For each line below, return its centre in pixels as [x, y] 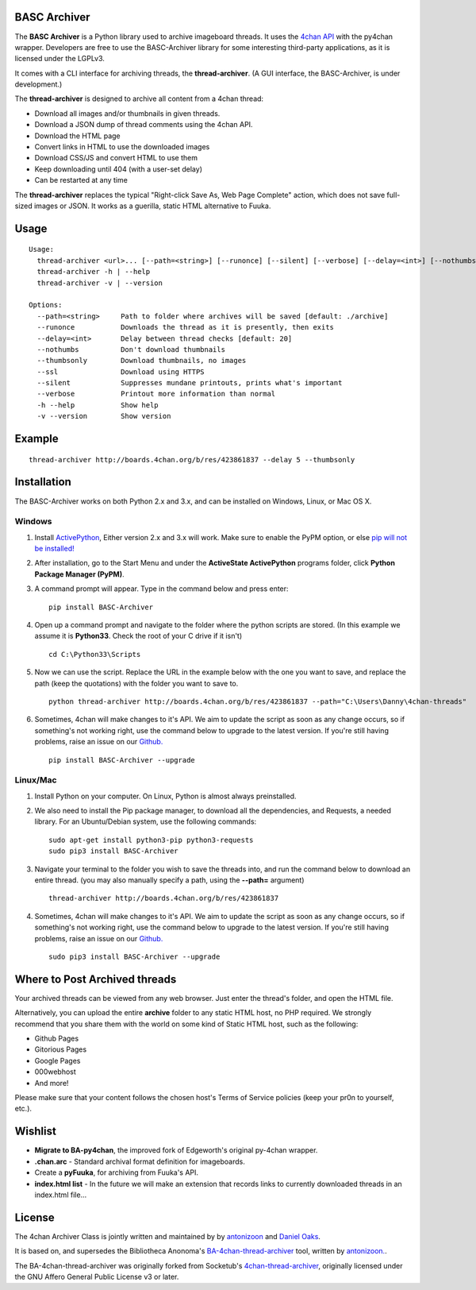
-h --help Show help [98, 405]
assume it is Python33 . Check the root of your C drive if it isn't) [138, 636]
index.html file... [61, 1195]
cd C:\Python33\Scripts [95, 654]
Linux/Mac [36, 780]
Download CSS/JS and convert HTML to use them [116, 158]
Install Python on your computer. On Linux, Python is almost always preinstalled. [165, 796]
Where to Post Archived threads [96, 979]
